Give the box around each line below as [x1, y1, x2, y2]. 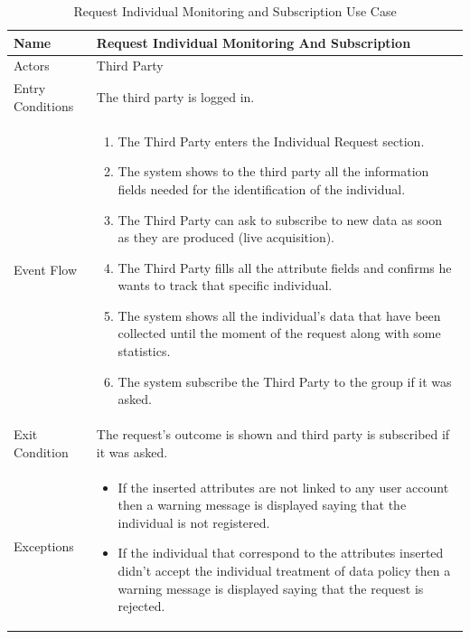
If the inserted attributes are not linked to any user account [117, 477, 449, 496]
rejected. [117, 597, 165, 616]
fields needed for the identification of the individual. [117, 179, 406, 198]
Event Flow [14, 260, 77, 279]
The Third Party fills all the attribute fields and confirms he [117, 258, 452, 277]
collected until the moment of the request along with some [117, 324, 441, 343]
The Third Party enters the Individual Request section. [117, 131, 425, 150]
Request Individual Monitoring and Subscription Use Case [73, 2, 397, 20]
